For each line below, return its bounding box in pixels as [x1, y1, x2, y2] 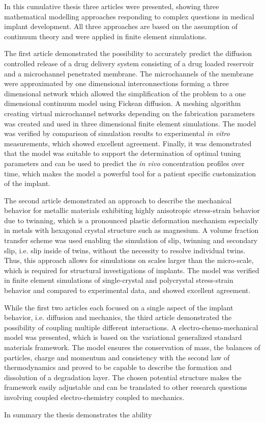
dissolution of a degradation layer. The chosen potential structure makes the [4, 372, 242, 382]
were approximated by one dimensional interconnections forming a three [4, 78, 229, 89]
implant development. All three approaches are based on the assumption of [4, 21, 238, 32]
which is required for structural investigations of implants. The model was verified [4, 265, 259, 275]
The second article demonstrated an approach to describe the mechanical [4, 195, 232, 205]
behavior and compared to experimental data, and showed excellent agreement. [4, 285, 251, 296]
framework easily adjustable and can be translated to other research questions [4, 382, 247, 392]
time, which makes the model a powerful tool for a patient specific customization [4, 168, 256, 178]
